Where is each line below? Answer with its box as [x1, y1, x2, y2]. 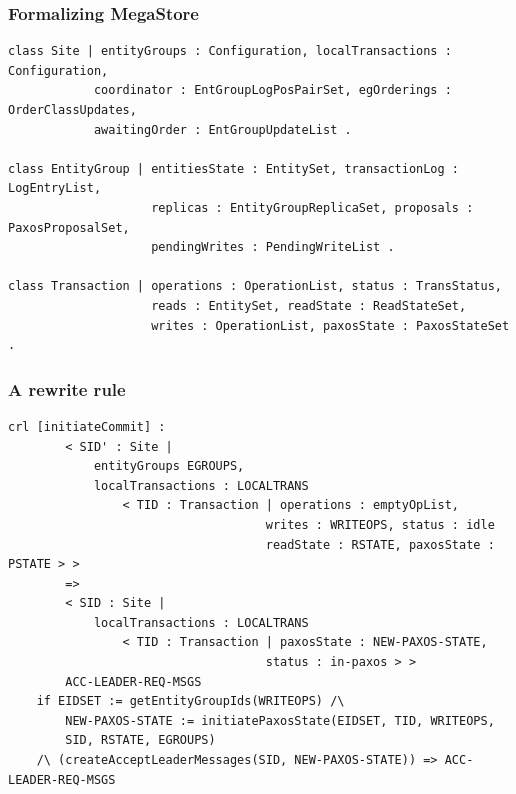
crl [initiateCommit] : [8, 419, 166, 434]
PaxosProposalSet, [8, 220, 130, 235]
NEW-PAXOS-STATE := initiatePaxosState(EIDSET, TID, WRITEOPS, [65, 713, 495, 728]
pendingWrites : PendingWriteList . [151, 240, 395, 255]
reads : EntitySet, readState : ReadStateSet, [151, 298, 467, 313]
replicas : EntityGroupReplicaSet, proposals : [151, 200, 474, 215]
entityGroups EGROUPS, [93, 459, 245, 474]
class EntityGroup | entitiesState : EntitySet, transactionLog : [8, 161, 460, 176]
